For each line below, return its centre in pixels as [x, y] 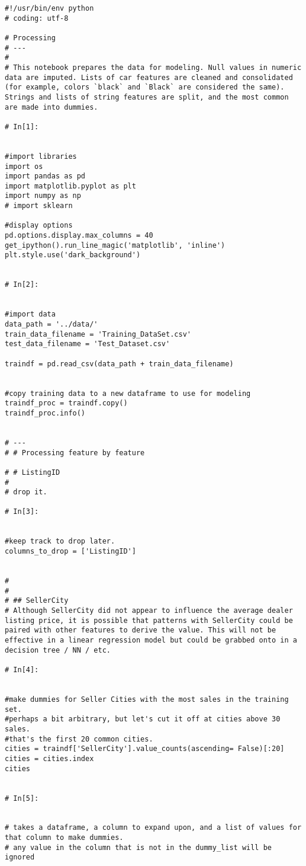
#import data [30, 314]
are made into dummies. [51, 107]
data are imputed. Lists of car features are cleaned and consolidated [149, 77]
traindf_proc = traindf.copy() [66, 403]
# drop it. [26, 492]
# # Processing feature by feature [75, 453]
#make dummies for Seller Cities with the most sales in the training [147, 699]
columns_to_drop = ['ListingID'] [70, 552]
